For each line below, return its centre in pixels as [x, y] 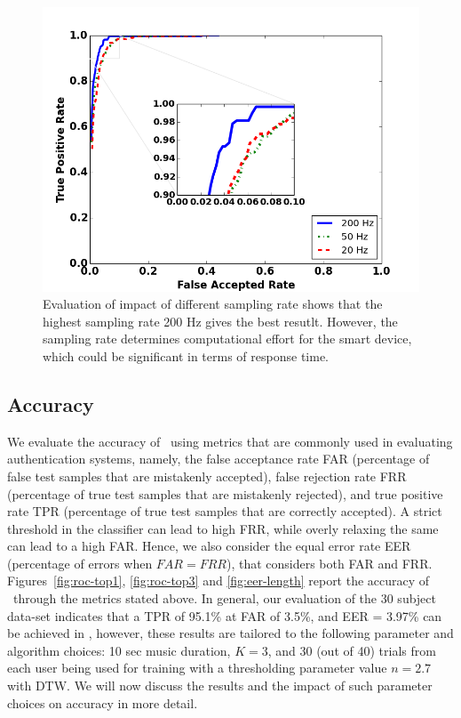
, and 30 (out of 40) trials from [352, 650]
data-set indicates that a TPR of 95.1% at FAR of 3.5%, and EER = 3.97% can [225, 615]
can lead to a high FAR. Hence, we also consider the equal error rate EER [209, 546]
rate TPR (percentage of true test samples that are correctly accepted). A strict [225, 511]
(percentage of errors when [80, 563]
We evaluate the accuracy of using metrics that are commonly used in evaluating [230, 441]
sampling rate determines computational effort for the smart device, [227, 339]
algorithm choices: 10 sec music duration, [119, 650]
